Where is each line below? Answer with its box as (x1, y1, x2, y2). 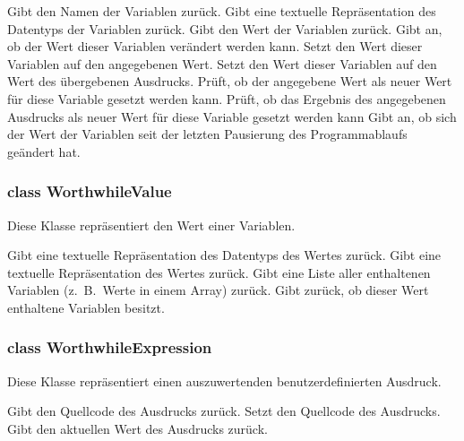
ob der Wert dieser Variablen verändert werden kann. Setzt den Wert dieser (7, 37, 423, 56)
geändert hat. (7, 142, 81, 160)
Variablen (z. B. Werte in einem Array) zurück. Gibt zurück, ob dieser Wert (7, 281, 429, 299)
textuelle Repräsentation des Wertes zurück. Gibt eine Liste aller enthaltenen (7, 263, 431, 281)
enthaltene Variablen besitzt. (7, 298, 165, 316)
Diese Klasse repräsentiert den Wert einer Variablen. (7, 215, 296, 234)
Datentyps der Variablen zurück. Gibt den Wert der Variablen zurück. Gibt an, (7, 19, 443, 38)
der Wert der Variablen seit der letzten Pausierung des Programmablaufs (7, 125, 408, 143)
